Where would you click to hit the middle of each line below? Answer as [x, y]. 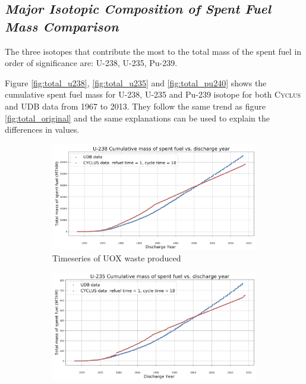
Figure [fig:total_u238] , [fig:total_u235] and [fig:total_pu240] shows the [136, 82]
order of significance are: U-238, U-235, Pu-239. [91, 63]
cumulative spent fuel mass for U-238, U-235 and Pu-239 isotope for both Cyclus [153, 94]
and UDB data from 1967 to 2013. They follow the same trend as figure [135, 106]
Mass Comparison [62, 26]
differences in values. [42, 129]
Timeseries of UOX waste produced [117, 258]
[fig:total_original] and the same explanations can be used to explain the [137, 118]
